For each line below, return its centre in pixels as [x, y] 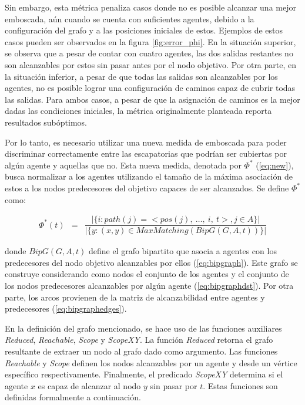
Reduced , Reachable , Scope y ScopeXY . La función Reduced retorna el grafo [139, 340]
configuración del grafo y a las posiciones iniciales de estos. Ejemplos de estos [144, 30]
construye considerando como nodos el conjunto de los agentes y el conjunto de [147, 274]
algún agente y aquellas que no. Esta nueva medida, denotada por [123, 165]
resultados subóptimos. [46, 122]
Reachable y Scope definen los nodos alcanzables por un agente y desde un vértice [151, 362]
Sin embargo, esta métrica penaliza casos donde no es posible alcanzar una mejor [150, 7]
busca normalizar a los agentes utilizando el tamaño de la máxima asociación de [149, 176]
